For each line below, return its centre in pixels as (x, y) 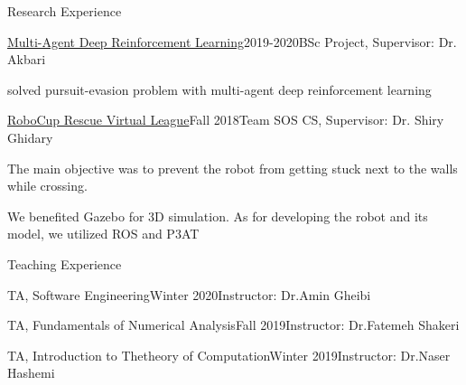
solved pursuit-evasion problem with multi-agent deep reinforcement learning (219, 89)
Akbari (27, 59)
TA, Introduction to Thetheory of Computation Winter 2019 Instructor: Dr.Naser (229, 355)
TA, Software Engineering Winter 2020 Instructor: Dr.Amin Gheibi (189, 294)
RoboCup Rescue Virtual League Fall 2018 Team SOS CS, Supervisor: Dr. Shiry (226, 120)
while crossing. (47, 186)
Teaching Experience (65, 263)
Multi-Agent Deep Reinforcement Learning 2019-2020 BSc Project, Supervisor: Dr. (232, 41)
